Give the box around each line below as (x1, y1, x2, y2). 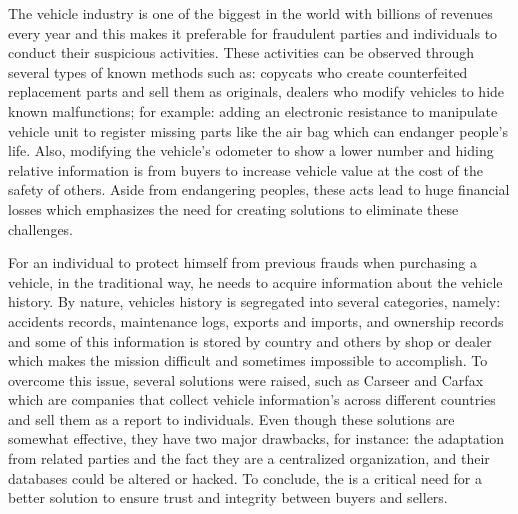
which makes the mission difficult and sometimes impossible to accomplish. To (8, 350, 488, 371)
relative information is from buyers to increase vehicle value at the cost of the (8, 159, 483, 180)
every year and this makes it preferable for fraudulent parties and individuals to (8, 22, 498, 43)
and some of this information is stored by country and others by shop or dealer (8, 330, 492, 351)
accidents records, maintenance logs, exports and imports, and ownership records (8, 310, 504, 331)
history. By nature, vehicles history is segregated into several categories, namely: (8, 291, 501, 312)
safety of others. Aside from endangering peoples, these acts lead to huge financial (8, 179, 510, 200)
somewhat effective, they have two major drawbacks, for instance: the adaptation (8, 428, 505, 449)
